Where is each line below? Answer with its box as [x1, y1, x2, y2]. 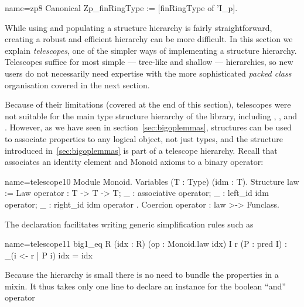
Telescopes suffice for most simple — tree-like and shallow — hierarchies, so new [5, 56, 293, 68]
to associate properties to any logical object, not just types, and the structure [5, 132, 283, 144]
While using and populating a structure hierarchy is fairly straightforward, [5, 21, 272, 33]
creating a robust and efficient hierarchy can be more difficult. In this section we [5, 33, 293, 45]
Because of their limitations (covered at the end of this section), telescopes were [5, 98, 291, 111]
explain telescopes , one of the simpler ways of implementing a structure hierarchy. [5, 44, 297, 56]
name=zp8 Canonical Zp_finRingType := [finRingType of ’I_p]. [5, 2, 238, 13]
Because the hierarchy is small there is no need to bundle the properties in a [5, 268, 279, 281]
